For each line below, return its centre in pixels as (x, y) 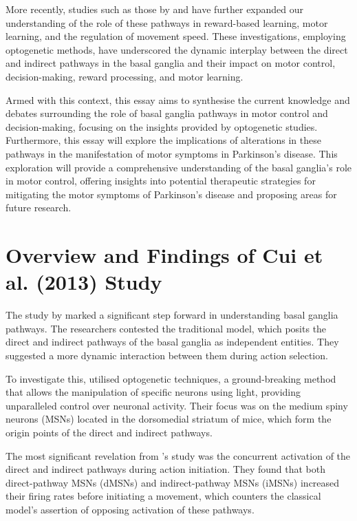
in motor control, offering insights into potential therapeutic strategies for (161, 181)
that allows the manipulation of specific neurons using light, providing (153, 392)
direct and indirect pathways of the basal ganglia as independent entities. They (172, 342)
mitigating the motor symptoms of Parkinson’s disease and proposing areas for (171, 194)
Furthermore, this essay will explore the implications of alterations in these (163, 140)
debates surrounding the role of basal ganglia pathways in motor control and (167, 113)
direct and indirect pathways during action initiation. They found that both (166, 469)
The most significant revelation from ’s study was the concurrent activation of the (178, 455)
